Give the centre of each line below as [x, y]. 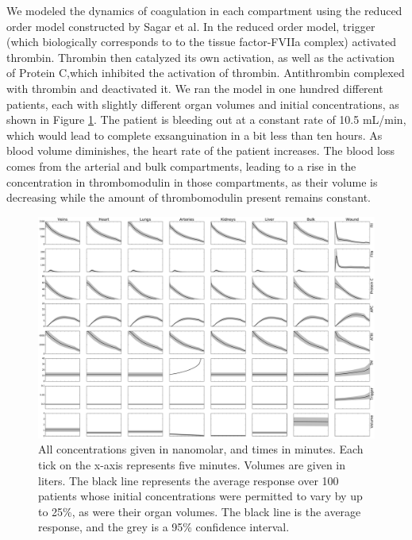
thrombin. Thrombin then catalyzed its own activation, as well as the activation [201, 57]
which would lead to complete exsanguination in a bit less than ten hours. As [194, 135]
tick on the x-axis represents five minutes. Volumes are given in [192, 464]
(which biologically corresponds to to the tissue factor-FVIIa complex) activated [201, 42]
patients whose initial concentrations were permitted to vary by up [200, 496]
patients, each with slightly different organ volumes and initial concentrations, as [203, 104]
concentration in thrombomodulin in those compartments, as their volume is [192, 181]
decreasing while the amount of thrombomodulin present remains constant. [189, 197]
